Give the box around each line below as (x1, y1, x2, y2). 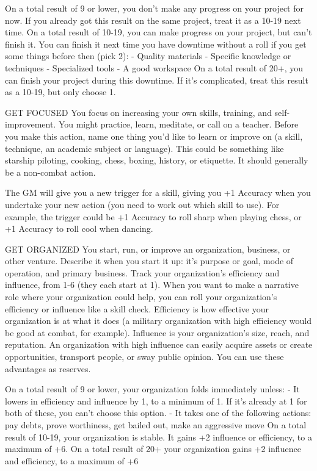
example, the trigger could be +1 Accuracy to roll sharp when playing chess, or (5, 210, 302, 223)
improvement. (5, 118, 56, 131)
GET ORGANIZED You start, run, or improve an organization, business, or (5, 242, 291, 255)
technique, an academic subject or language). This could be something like (5, 142, 284, 154)
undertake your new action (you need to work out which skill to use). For (5, 198, 280, 210)
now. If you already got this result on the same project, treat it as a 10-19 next (5, 13, 301, 26)
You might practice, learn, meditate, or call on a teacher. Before (58, 118, 299, 131)
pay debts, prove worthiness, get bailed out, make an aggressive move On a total (5, 419, 307, 431)
